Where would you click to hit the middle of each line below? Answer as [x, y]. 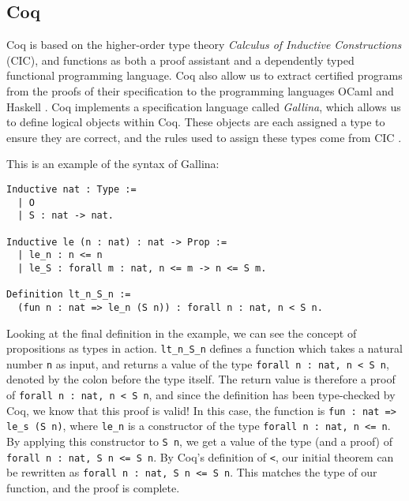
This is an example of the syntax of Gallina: [113, 164]
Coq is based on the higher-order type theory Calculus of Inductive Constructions [204, 45]
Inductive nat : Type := [71, 189]
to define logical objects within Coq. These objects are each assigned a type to [196, 122]
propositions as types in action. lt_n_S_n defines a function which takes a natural [204, 348]
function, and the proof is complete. [93, 487]
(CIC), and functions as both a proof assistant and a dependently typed [180, 60]
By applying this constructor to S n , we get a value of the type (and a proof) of [200, 441]
